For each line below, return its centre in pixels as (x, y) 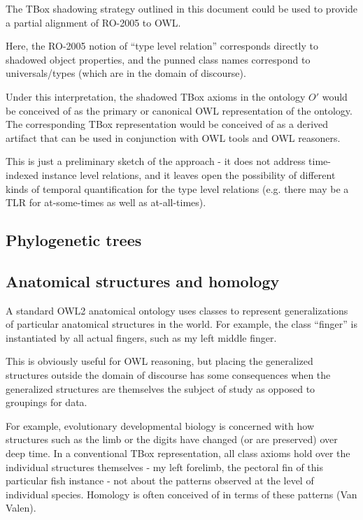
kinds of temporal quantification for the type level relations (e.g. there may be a (177, 188)
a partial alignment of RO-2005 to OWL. (93, 22)
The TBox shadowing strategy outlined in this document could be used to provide (182, 8)
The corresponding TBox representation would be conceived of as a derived (167, 124)
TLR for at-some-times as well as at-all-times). (106, 202)
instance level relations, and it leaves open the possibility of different (188, 174)
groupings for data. (47, 402)
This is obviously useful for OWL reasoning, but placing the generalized (159, 361)
